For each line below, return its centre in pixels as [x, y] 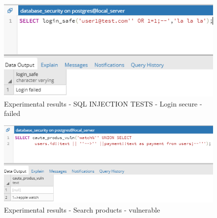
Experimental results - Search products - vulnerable [82, 209]
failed [12, 113]
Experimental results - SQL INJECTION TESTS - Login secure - [103, 103]
